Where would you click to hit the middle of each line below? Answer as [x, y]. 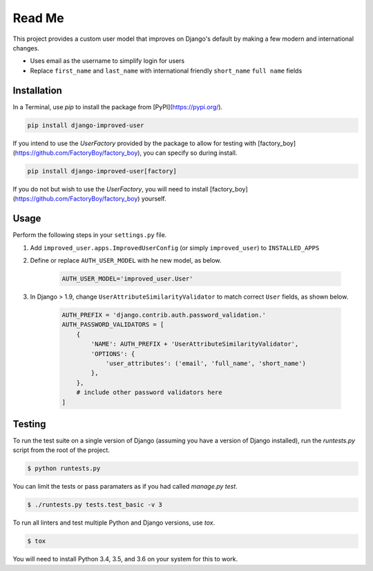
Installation [37, 90]
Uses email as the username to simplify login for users [107, 61]
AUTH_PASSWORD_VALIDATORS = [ [113, 325]
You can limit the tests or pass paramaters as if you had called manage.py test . [125, 487]
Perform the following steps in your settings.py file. [90, 235]
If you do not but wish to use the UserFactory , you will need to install [111, 189]
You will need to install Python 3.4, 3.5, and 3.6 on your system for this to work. [125, 559]
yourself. [154, 199]
